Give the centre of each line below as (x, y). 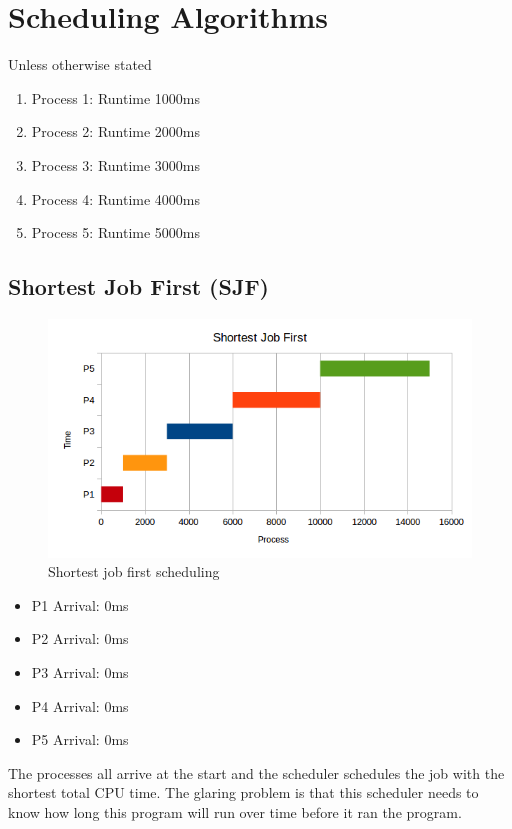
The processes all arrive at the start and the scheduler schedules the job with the (256, 772)
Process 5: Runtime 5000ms (116, 232)
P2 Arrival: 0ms (80, 638)
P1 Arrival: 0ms (80, 604)
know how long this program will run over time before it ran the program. (235, 811)
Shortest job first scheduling (134, 571)
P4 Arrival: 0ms (80, 705)
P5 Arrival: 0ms (80, 739)
